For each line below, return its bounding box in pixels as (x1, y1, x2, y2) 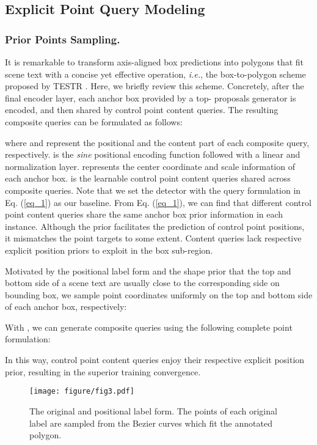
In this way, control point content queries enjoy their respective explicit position (5, 353, 305, 366)
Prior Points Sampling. (5, 31, 120, 46)
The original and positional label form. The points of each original (29, 404, 277, 417)
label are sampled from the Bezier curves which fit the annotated (29, 416, 272, 429)
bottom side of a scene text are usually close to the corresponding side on (5, 276, 280, 289)
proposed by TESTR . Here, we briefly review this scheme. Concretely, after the (5, 79, 304, 92)
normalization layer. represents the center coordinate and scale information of (5, 160, 295, 172)
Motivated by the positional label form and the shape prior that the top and (5, 264, 291, 277)
